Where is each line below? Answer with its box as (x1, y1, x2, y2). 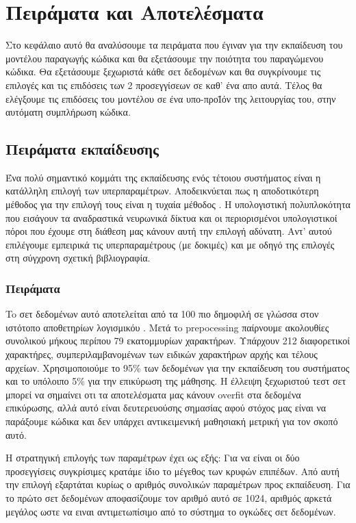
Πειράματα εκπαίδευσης (5, 138, 159, 160)
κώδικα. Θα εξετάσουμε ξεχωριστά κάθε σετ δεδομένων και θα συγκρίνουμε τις (5, 64, 321, 79)
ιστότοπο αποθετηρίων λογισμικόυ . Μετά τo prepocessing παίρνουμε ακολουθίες (5, 320, 329, 334)
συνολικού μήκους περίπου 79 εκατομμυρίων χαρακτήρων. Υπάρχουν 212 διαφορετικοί (5, 333, 350, 348)
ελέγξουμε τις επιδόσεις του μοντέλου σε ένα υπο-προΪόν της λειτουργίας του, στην (5, 91, 336, 105)
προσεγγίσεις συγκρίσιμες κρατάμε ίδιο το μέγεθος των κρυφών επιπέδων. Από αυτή (5, 463, 340, 478)
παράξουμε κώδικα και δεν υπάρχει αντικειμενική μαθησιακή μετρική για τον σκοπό (5, 414, 338, 429)
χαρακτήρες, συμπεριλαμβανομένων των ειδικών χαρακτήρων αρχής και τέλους (5, 347, 318, 361)
